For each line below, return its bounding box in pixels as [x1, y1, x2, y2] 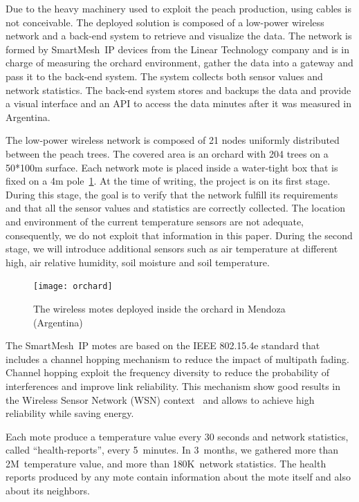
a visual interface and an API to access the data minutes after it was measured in [6, 96, 352, 111]
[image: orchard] [33, 281, 113, 292]
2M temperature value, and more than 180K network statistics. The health [6, 456, 326, 470]
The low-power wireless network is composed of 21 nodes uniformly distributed [6, 133, 340, 147]
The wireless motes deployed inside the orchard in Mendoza [33, 301, 286, 315]
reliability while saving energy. [6, 406, 134, 420]
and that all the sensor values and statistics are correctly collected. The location [6, 201, 345, 215]
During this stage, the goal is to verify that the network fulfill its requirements [6, 187, 338, 201]
